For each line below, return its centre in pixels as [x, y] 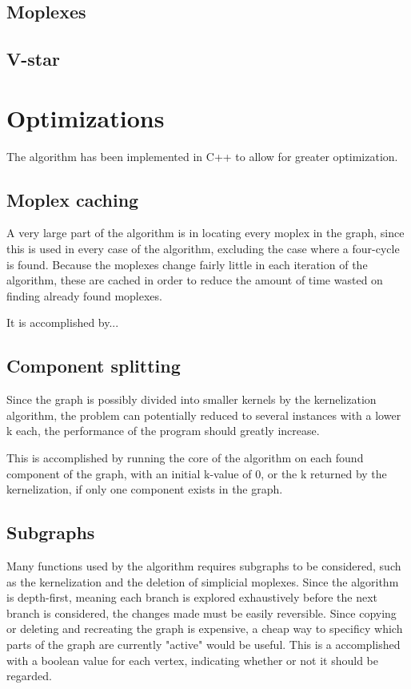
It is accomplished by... [63, 322]
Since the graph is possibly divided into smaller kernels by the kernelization [192, 399]
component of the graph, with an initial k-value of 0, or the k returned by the [197, 473]
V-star [33, 59]
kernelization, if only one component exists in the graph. [145, 489]
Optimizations [86, 117]
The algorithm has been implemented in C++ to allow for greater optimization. [202, 156]
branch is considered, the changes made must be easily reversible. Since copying [202, 612]
